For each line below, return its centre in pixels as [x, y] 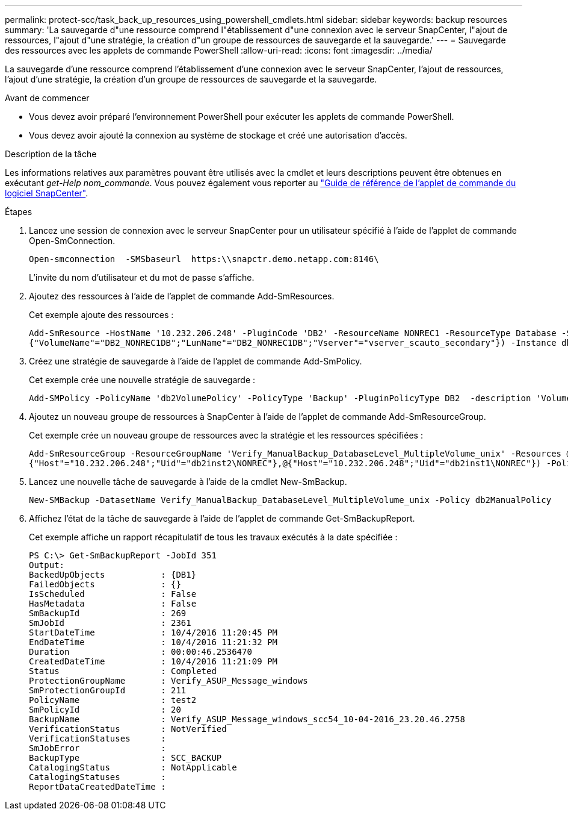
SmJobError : [97, 748]
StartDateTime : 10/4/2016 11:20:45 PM [153, 632]
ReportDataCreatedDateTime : [97, 787]
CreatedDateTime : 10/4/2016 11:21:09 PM [153, 661]
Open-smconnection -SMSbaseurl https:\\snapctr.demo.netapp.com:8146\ [204, 259]
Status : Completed [123, 671]
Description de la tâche [51, 154]
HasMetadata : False [113, 604]
